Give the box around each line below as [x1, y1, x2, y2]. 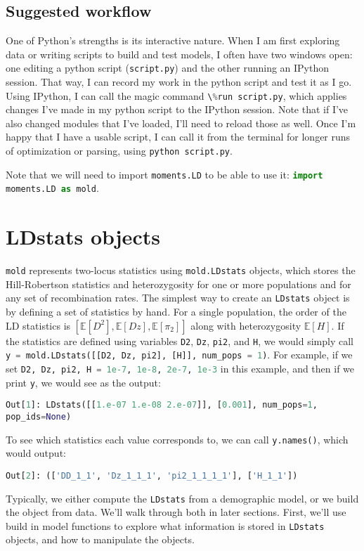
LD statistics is [6, 318, 71, 332]
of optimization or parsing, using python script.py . [6, 143, 233, 158]
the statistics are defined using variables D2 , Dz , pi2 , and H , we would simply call [6, 333, 353, 348]
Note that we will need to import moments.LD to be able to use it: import [6, 167, 323, 181]
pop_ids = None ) [6, 411, 72, 422]
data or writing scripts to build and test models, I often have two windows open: [6, 46, 353, 61]
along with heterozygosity [190, 318, 301, 332]
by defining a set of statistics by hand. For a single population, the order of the [6, 304, 346, 319]
